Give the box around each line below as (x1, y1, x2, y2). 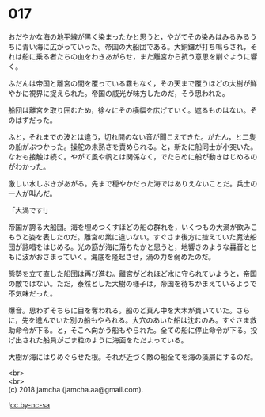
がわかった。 (8, 162, 50, 171)
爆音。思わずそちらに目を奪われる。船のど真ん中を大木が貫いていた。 (8, 305, 237, 315)
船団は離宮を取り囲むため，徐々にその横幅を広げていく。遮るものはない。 (8, 105, 251, 115)
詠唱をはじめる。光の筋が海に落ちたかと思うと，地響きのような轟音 (21, 242, 244, 251)
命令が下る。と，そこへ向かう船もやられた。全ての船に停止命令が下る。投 (14, 325, 258, 335)
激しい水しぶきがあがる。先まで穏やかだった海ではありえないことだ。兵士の (8, 178, 258, 188)
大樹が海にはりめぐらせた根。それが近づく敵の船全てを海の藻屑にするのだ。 (8, 352, 258, 362)
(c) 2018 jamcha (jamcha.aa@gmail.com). (8, 384, 144, 394)
